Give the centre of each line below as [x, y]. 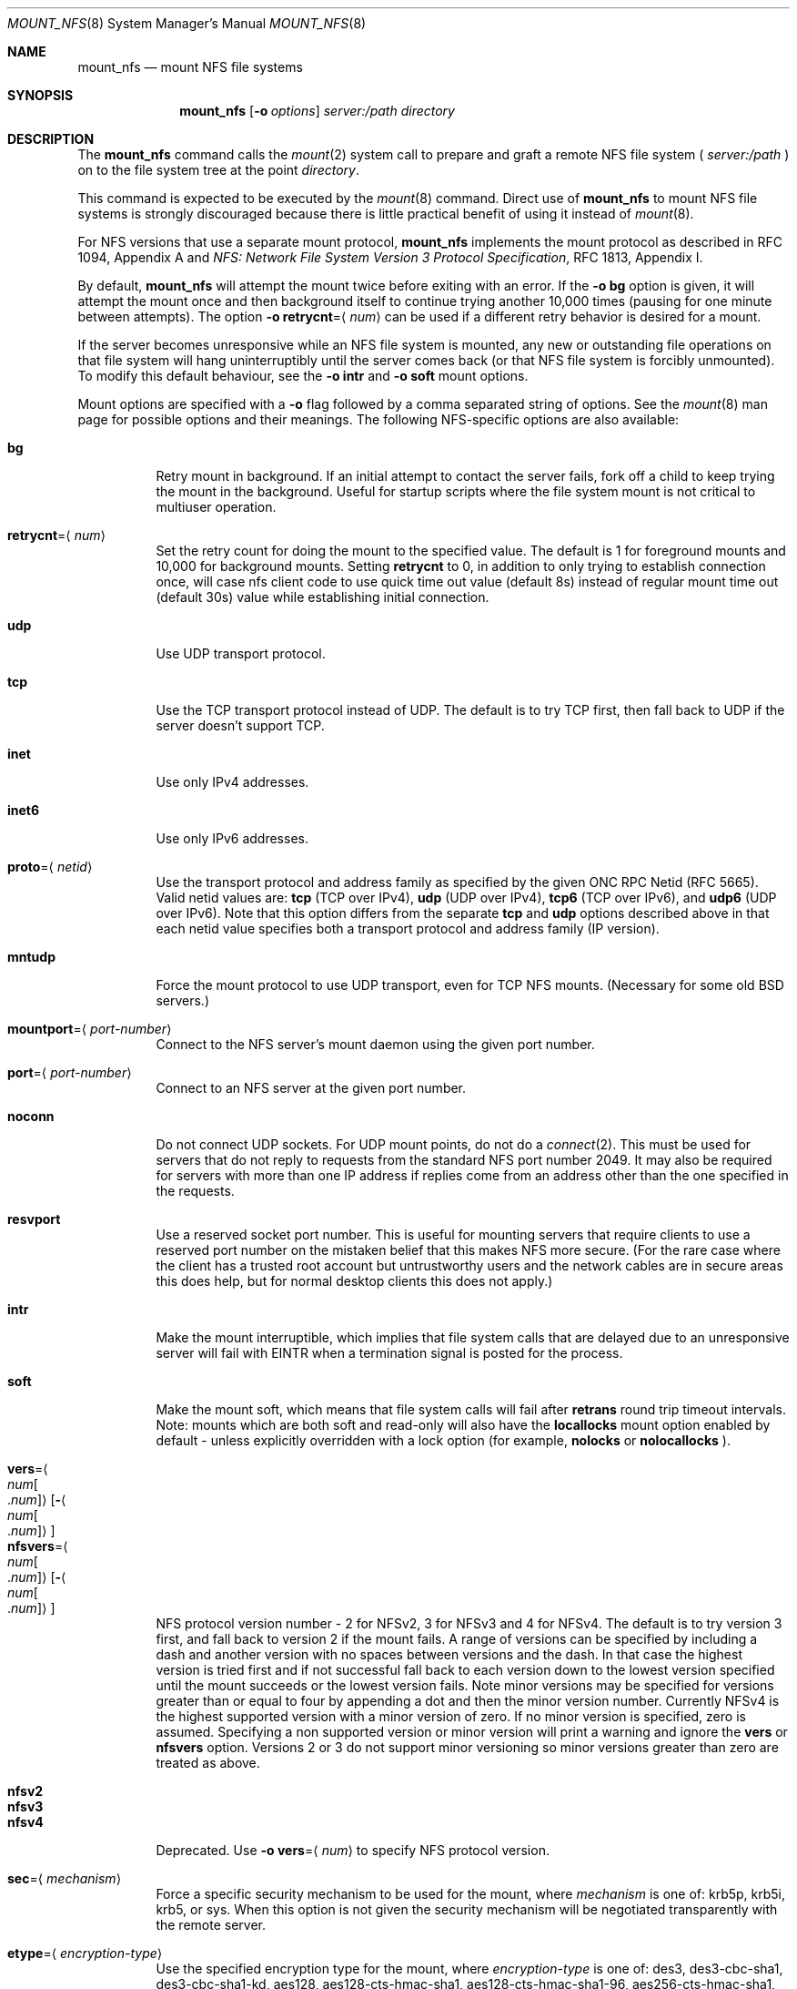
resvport [34, 1219]
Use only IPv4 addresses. [232, 782]
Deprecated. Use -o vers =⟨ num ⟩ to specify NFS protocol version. [353, 1850]
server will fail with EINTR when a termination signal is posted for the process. [389, 1353]
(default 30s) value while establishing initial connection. [323, 597]
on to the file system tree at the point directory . [218, 170]
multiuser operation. [216, 507]
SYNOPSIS [40, 95]
